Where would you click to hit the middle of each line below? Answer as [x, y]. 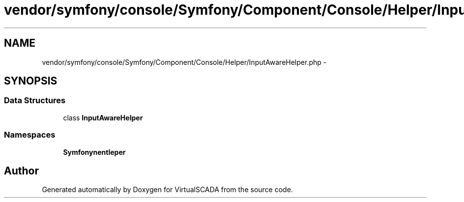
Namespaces [30, 135]
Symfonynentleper [94, 152]
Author [21, 171]
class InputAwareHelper [103, 117]
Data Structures [35, 101]
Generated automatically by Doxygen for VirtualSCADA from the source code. [167, 190]
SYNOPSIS [31, 81]
